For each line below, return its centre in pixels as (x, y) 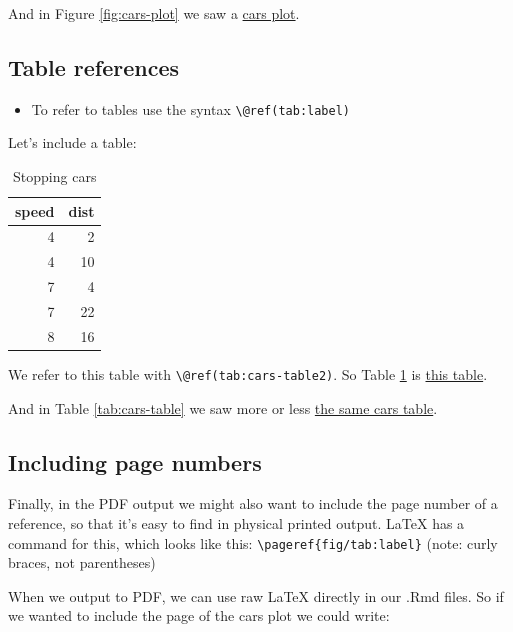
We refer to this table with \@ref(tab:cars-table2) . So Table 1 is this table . (248, 373)
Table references (93, 66)
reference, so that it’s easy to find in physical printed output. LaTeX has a (236, 523)
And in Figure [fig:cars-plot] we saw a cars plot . (154, 13)
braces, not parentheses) (82, 562)
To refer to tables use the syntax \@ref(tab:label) (191, 108)
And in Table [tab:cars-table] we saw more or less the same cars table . (223, 407)
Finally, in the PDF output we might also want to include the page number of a (253, 503)
